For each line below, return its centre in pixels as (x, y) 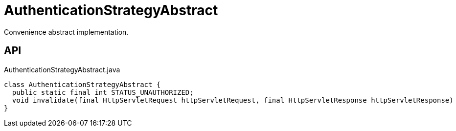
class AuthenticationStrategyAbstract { (82, 84)
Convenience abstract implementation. (66, 32)
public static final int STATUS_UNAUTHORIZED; (103, 92)
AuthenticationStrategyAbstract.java (62, 69)
